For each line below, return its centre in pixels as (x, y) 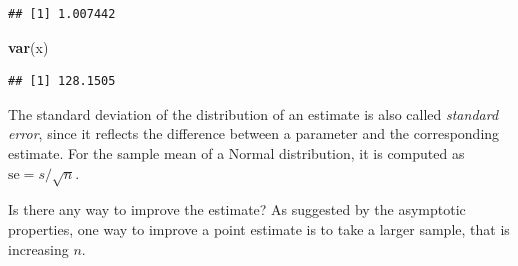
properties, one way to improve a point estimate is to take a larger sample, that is (259, 228)
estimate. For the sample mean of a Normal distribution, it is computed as (236, 152)
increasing (38, 248)
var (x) (28, 46)
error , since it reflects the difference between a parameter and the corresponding (254, 133)
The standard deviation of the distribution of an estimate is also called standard (253, 113)
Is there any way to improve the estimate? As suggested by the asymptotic (237, 209)
